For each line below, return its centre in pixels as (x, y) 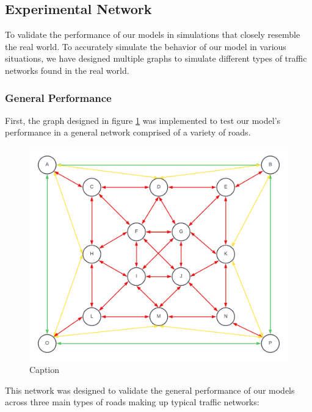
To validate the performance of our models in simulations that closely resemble (153, 34)
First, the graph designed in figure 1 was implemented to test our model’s (143, 120)
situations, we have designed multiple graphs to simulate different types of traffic (156, 58)
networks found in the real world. (67, 70)
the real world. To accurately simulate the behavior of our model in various (146, 46)
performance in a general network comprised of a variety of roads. (128, 132)
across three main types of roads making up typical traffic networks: (132, 402)
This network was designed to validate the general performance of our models (150, 390)
